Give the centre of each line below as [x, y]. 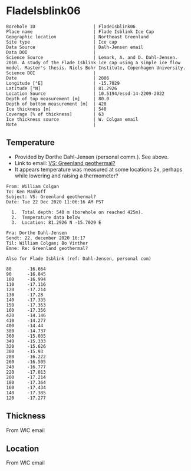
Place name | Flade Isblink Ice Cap [80, 32]
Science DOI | [51, 73]
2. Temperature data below [46, 217]
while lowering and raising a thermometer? [67, 176]
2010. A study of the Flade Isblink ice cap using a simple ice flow [93, 62]
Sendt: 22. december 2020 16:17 [46, 238]
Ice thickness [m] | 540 [57, 109]
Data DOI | [51, 52]
